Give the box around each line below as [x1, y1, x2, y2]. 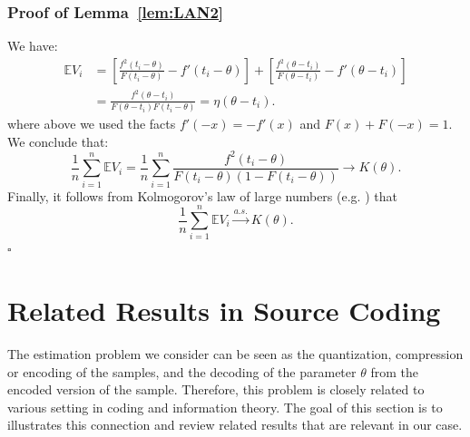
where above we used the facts [7, 114, 176, 133]
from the [370, 362, 418, 381]
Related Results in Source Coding [7, 292, 441, 329]
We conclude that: [7, 131, 109, 151]
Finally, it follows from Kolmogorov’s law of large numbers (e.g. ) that [7, 186, 397, 205]
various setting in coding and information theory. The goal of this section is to [7, 397, 443, 416]
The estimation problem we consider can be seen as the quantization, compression [7, 345, 464, 364]
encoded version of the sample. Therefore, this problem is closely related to [7, 380, 425, 399]
